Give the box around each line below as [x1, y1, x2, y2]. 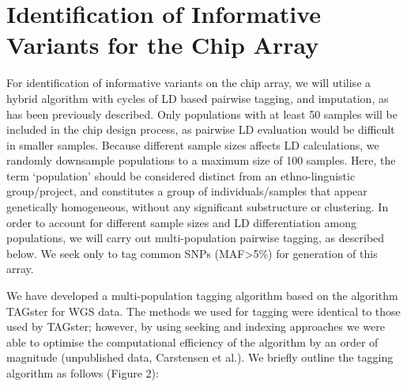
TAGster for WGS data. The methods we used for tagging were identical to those [6, 302, 401, 319]
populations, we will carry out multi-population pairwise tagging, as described [6, 230, 385, 246]
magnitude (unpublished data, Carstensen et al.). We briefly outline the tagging [6, 349, 394, 366]
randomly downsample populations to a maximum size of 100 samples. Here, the [6, 152, 396, 169]
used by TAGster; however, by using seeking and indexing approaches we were [6, 318, 385, 335]
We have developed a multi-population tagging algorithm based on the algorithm [6, 287, 398, 304]
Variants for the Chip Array [6, 28, 319, 61]
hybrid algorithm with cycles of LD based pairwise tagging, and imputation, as [6, 89, 389, 106]
